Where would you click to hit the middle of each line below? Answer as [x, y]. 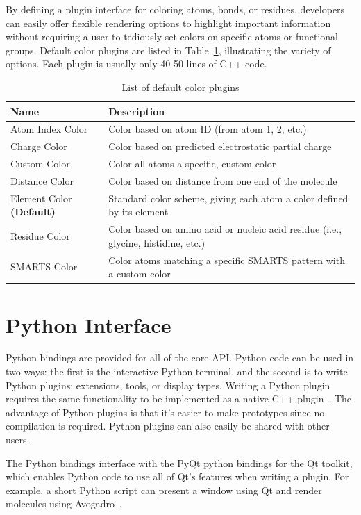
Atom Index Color [49, 129]
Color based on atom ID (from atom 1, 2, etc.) [208, 129]
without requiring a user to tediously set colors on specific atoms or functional [172, 36]
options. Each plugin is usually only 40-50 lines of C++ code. [136, 64]
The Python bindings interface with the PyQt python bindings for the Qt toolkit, [179, 463]
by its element [138, 212]
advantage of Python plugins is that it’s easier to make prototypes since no [165, 412]
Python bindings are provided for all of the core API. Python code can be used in [180, 358]
